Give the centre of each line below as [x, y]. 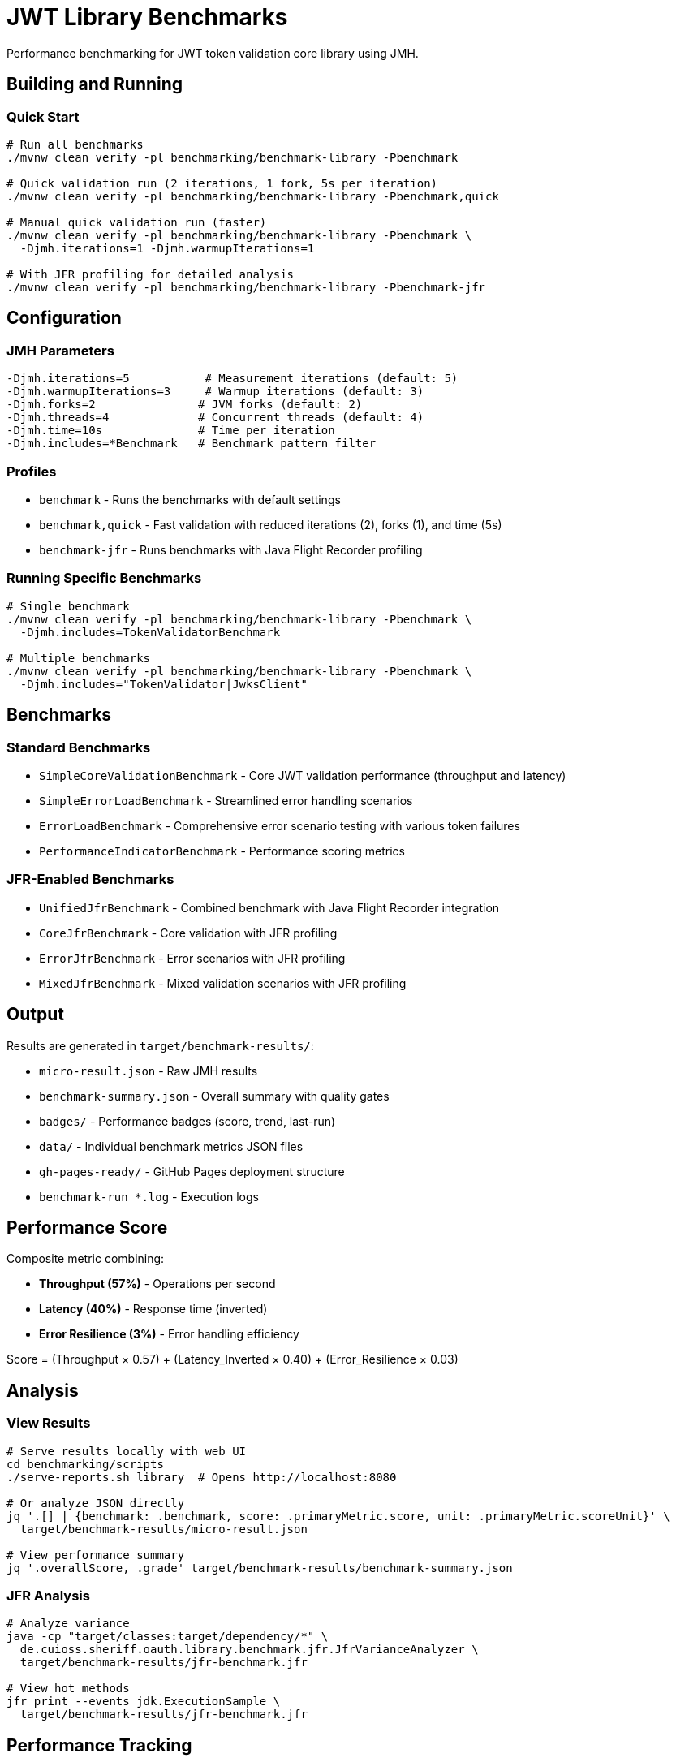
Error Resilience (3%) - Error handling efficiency [169, 1334]
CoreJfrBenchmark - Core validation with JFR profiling [188, 933]
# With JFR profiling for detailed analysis [151, 274]
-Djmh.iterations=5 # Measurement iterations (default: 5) [233, 379]
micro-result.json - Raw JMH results [149, 1071]
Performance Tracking [99, 1745]
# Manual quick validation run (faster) [137, 222]
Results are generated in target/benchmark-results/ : [160, 1045]
